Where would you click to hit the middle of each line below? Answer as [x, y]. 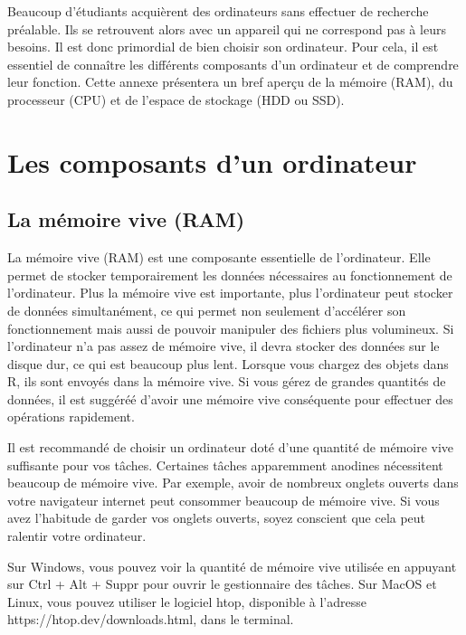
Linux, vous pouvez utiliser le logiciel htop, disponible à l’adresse [187, 601]
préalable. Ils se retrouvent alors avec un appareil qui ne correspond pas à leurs [227, 28]
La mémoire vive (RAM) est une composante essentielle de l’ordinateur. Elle [219, 257]
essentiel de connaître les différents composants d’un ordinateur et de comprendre [233, 64]
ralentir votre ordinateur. [77, 536]
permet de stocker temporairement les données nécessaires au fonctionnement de [230, 275]
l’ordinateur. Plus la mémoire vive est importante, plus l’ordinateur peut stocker [230, 293]
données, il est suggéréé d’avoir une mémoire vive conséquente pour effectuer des [230, 398]
